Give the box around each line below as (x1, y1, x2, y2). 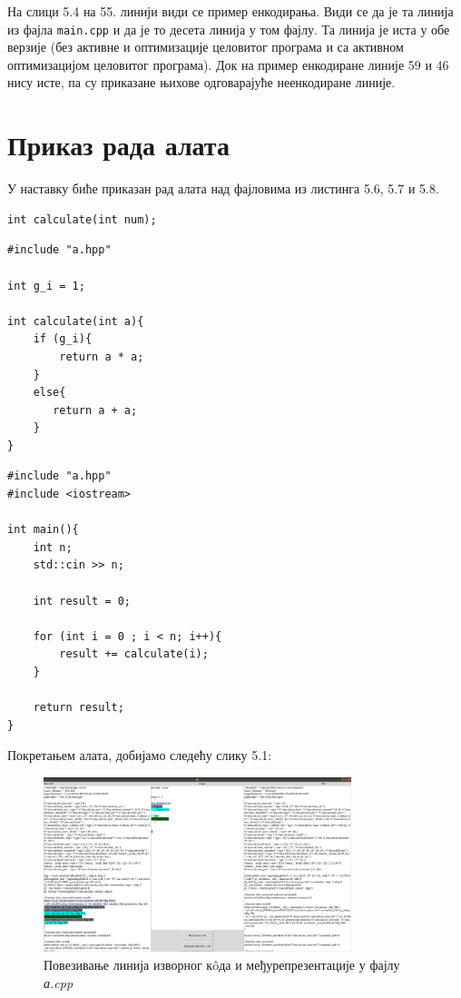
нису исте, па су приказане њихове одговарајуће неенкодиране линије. (7, 73, 396, 92)
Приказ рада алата (7, 126, 230, 163)
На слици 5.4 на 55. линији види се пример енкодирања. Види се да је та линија (7, 2, 454, 20)
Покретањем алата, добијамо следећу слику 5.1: (7, 746, 272, 765)
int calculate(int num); (7, 212, 157, 226)
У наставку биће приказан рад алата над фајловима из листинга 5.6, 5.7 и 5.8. (7, 179, 439, 198)
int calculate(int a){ (7, 314, 144, 328)
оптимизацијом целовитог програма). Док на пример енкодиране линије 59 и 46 (7, 54, 449, 74)
